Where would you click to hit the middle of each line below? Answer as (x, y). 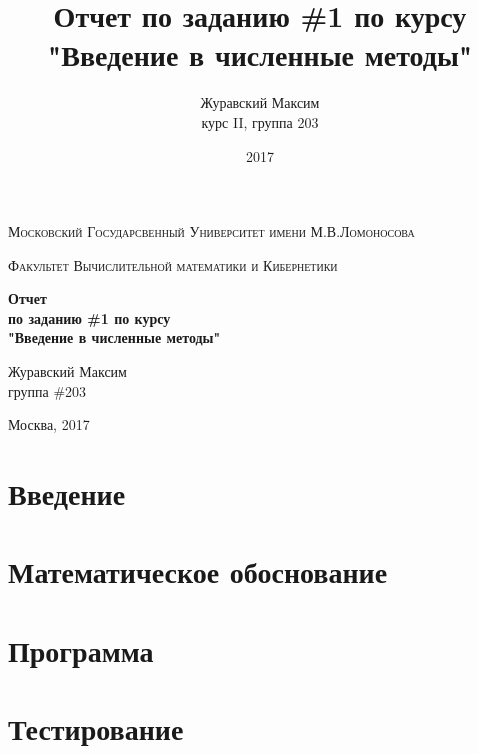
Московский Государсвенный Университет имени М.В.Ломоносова (211, 231)
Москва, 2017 (49, 424)
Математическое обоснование (198, 571)
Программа (81, 649)
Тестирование (96, 728)
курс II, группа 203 (260, 121)
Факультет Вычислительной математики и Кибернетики (173, 264)
